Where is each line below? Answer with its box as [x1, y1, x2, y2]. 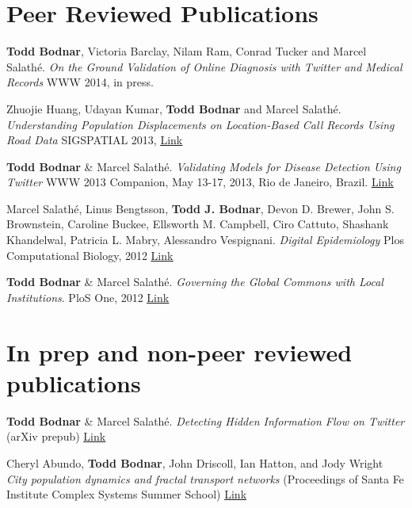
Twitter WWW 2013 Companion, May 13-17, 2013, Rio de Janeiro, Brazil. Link [6, 174, 394, 190]
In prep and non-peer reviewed [6, 335, 353, 368]
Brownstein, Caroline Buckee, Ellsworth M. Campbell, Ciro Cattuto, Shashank [6, 216, 389, 232]
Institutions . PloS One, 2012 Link [6, 288, 170, 305]
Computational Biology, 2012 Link [6, 246, 174, 263]
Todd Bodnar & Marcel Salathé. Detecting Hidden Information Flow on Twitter [6, 412, 405, 429]
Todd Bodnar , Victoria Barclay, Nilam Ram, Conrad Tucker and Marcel [6, 43, 367, 59]
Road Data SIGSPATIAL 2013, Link [6, 132, 183, 148]
